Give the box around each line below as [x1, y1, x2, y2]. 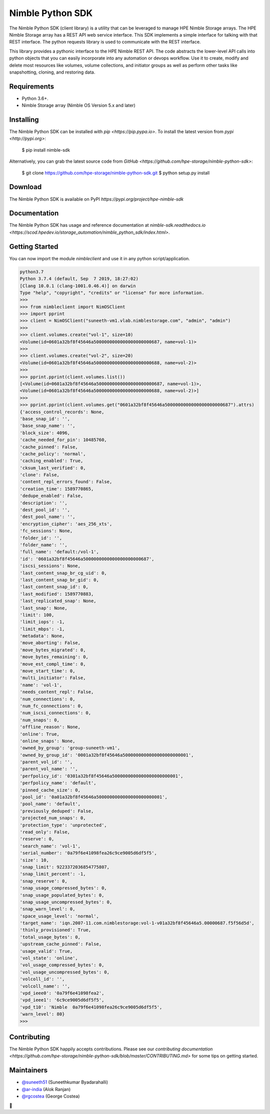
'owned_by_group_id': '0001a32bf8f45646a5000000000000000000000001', [19, 752, 194, 758]
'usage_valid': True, [19, 948, 73, 954]
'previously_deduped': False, [19, 808, 94, 814]
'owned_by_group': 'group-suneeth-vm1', [19, 745, 120, 751]
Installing [9, 116, 39, 124]
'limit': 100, [19, 612, 54, 618]
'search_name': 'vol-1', [19, 843, 81, 849]
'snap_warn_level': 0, [19, 906, 75, 912]
